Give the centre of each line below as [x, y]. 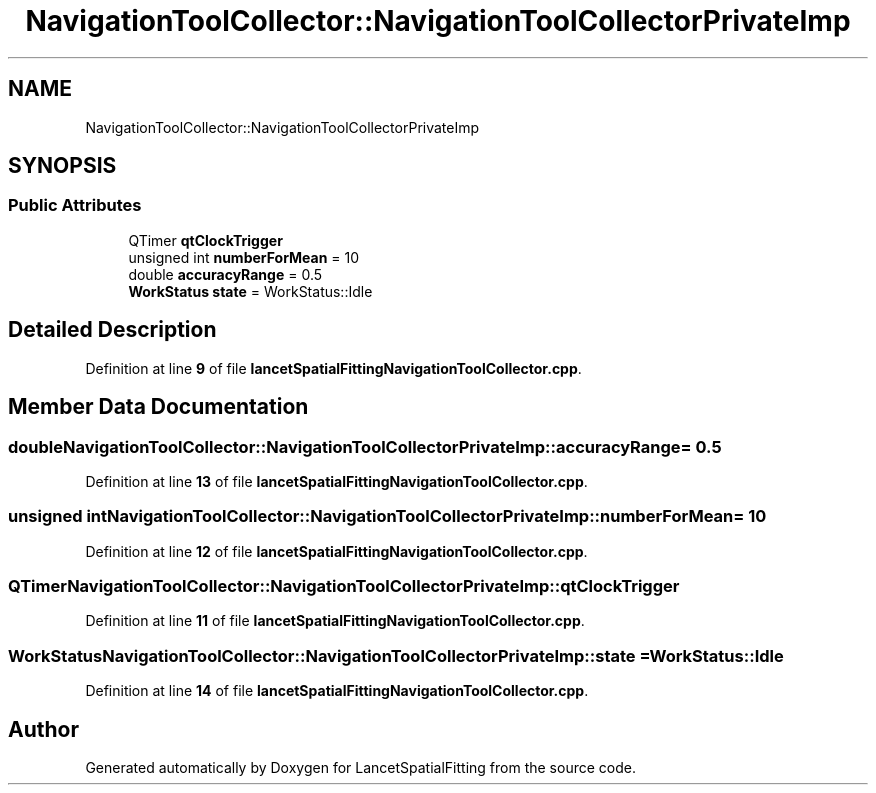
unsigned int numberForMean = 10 [244, 257]
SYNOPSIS [62, 166]
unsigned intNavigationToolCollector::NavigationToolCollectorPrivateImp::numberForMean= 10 [387, 516]
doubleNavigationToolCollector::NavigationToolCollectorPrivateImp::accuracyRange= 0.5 [365, 446]
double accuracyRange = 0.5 [225, 274]
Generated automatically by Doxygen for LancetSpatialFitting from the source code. [360, 767]
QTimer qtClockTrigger [205, 240]
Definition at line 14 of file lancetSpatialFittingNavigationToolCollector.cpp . [337, 691]
